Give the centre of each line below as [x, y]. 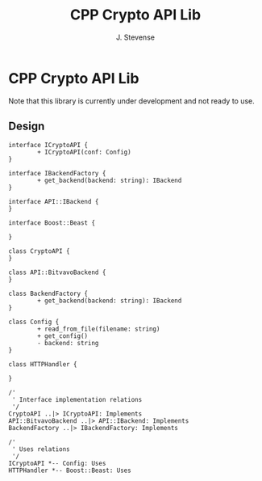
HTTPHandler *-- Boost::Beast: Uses [70, 470]
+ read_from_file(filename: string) [99, 329]
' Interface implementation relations [77, 399]
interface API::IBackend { [54, 201]
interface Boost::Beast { [52, 223]
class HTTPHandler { [43, 364]
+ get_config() [63, 336]
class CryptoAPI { [39, 251]
